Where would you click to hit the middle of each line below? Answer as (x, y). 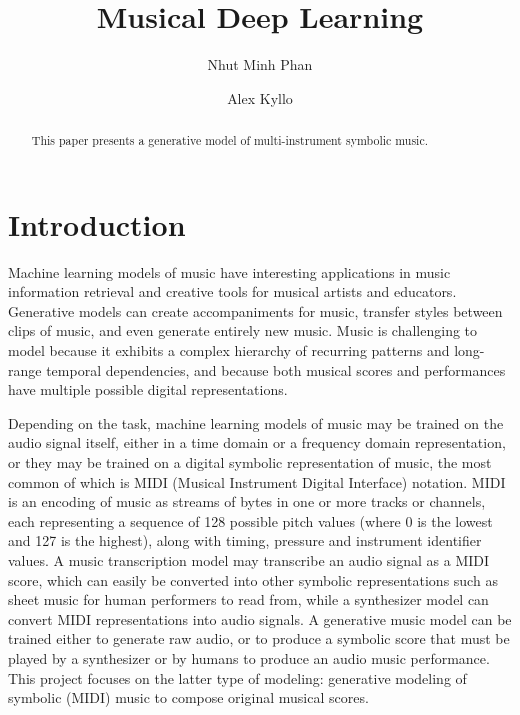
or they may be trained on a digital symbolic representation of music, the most (250, 462)
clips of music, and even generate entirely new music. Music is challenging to (243, 330)
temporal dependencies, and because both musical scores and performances (276, 369)
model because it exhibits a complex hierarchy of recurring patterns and (229, 350)
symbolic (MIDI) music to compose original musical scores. (188, 697)
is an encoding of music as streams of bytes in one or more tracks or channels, (247, 501)
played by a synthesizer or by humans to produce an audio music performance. (249, 657)
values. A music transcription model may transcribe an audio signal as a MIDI (249, 560)
